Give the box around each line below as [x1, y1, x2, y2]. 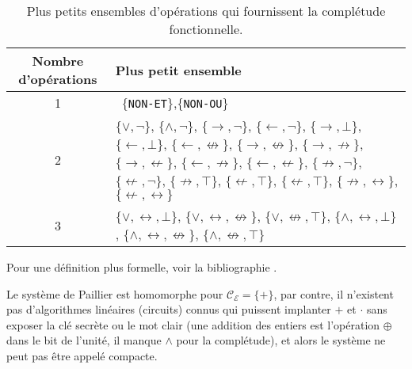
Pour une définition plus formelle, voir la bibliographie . [6, 259, 277, 275]
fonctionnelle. [169, 20, 243, 38]
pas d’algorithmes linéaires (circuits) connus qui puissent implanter [6, 301, 331, 318]
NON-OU [183, 97, 223, 110]
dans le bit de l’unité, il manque [6, 332, 162, 348]
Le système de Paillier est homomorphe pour [6, 285, 223, 302]
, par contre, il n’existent [273, 285, 394, 302]
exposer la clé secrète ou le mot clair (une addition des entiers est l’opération [6, 316, 380, 333]
